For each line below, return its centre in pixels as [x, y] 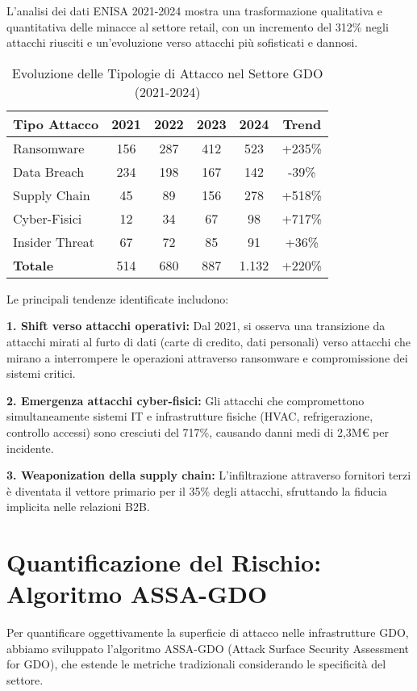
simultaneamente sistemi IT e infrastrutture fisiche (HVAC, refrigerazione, [190, 416]
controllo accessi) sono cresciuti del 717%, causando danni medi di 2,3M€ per [198, 431]
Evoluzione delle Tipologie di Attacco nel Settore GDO [167, 73]
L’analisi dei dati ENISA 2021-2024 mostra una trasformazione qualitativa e [194, 10]
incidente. [30, 448]
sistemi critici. [41, 373]
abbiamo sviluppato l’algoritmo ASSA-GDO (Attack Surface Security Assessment [208, 648]
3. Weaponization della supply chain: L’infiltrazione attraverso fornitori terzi [209, 475]
